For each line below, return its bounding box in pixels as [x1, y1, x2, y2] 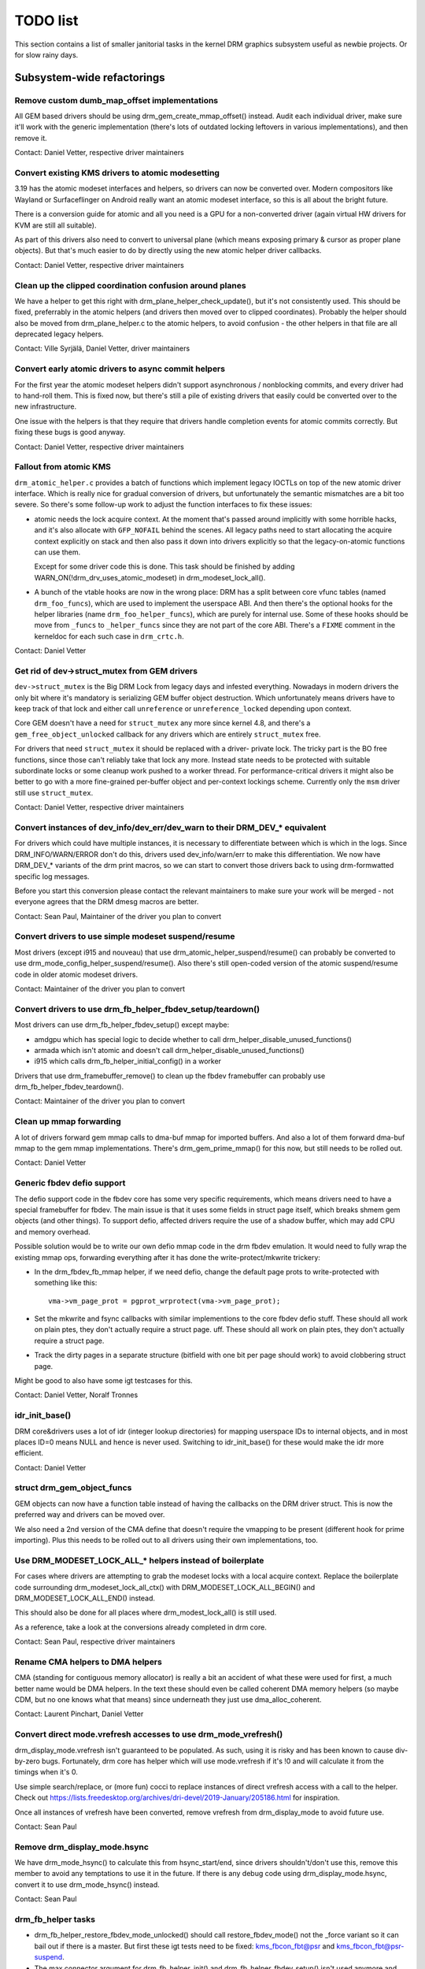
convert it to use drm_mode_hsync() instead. [14, 1879, 161, 1889]
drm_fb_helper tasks [14, 1914, 96, 1925]
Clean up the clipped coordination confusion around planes [14, 280, 247, 291]
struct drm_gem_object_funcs [14, 1482, 132, 1493]
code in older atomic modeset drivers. [14, 970, 138, 979]
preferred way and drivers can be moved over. [14, 1510, 165, 1519]
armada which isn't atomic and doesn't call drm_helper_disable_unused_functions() [34, 1045, 305, 1055]
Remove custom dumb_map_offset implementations [14, 95, 219, 106]
